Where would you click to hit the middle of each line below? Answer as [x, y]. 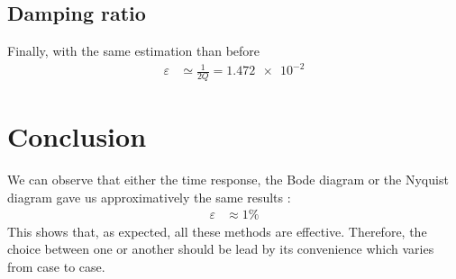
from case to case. [56, 266]
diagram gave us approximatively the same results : [149, 197]
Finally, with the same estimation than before [134, 51]
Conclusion [77, 136]
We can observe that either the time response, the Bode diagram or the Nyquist [228, 180]
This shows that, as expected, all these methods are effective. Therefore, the [217, 231]
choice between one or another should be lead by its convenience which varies [221, 249]
